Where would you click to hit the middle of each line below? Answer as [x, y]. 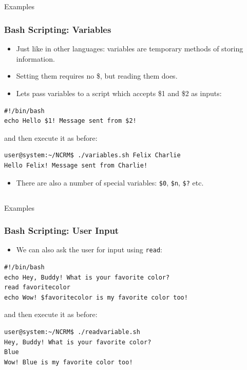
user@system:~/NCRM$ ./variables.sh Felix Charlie [92, 155]
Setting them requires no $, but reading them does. [97, 76]
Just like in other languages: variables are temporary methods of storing [130, 49]
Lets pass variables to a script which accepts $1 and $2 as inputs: [119, 93]
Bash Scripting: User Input [62, 230]
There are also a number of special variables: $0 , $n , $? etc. [110, 182]
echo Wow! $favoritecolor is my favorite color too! [96, 297]
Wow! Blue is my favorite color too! [69, 362]
